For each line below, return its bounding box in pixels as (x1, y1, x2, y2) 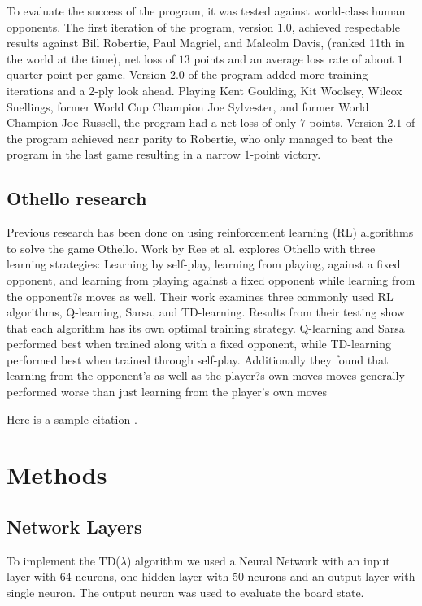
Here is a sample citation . (7, 410, 137, 427)
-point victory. (250, 146, 321, 163)
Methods (7, 458, 107, 491)
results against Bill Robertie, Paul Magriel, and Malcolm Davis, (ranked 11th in (7, 34, 405, 51)
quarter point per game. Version (7, 66, 167, 83)
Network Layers (7, 514, 142, 539)
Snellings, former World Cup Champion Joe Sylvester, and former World (7, 98, 369, 115)
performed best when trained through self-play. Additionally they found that (7, 351, 389, 368)
